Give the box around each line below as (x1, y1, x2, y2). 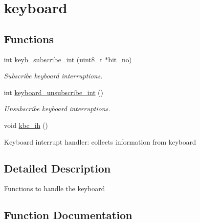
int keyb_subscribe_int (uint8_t (4, 54, 103, 64)
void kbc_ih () (4, 120, 48, 130)
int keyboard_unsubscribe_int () (4, 87, 103, 97)
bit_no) (108, 54, 132, 64)
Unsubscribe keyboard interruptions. (4, 103, 111, 114)
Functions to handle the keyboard (4, 183, 105, 194)
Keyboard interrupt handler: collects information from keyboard (4, 136, 196, 147)
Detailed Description (4, 160, 111, 175)
